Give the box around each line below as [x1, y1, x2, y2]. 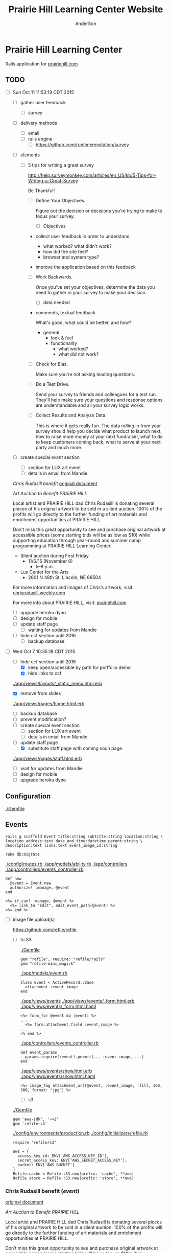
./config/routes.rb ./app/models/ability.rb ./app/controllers [5, 861, 128, 867]
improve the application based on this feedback [35, 264, 136, 270]
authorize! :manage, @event [10, 885, 70, 890]
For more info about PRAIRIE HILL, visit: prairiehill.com [12, 599, 127, 606]
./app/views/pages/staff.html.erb [12, 755, 82, 761]
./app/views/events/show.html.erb [20, 1068, 92, 1074]
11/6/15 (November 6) [28, 558, 73, 564]
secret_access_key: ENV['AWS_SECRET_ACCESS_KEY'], [17, 1157, 128, 1163]
